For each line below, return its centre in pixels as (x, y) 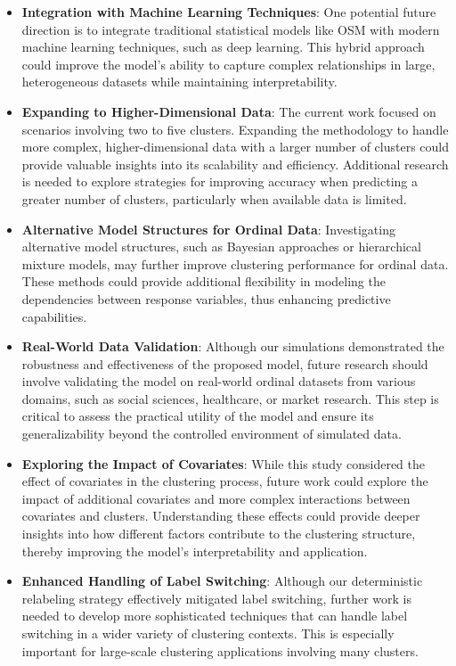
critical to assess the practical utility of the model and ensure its (198, 416)
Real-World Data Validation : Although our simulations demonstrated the (233, 346)
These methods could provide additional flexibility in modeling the (204, 281)
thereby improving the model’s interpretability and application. (195, 551)
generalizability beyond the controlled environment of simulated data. (212, 434)
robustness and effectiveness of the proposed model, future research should (225, 363)
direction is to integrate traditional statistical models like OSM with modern (231, 29)
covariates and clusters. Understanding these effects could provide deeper (221, 516)
